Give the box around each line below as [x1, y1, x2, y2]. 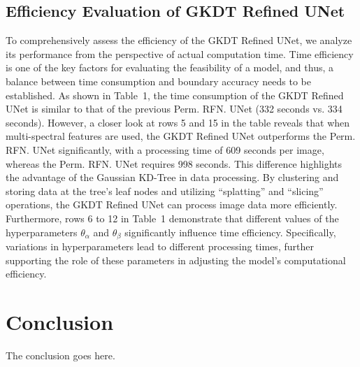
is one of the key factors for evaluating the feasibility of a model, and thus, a [6, 60, 333, 75]
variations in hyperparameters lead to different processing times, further [6, 238, 314, 253]
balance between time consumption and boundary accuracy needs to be [6, 73, 311, 88]
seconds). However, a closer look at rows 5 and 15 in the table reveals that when [6, 115, 350, 129]
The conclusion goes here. [6, 347, 115, 362]
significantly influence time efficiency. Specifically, [124, 224, 336, 239]
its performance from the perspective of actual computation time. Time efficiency [6, 46, 354, 61]
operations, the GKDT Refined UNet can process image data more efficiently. [6, 197, 338, 212]
